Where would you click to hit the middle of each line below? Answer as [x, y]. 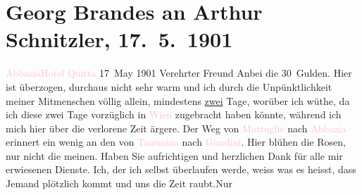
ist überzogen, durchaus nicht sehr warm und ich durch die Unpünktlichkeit [169, 86]
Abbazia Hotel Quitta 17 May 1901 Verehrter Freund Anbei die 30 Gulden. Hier [179, 73]
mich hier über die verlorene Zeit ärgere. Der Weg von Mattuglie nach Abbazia [176, 128]
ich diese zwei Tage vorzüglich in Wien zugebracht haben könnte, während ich [174, 114]
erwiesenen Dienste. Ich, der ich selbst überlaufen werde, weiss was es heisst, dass [181, 169]
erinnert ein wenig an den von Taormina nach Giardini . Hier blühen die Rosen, [176, 142]
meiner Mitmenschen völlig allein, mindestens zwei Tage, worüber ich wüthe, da [178, 100]
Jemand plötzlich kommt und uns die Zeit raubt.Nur [119, 183]
